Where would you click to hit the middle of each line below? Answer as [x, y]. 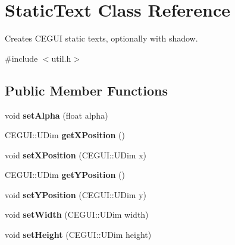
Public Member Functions [86, 90]
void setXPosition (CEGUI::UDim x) [76, 155]
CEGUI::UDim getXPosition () [65, 135]
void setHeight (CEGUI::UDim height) [78, 235]
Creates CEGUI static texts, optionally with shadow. [101, 38]
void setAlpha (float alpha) [57, 115]
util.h [61, 58]
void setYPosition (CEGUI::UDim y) [76, 194]
